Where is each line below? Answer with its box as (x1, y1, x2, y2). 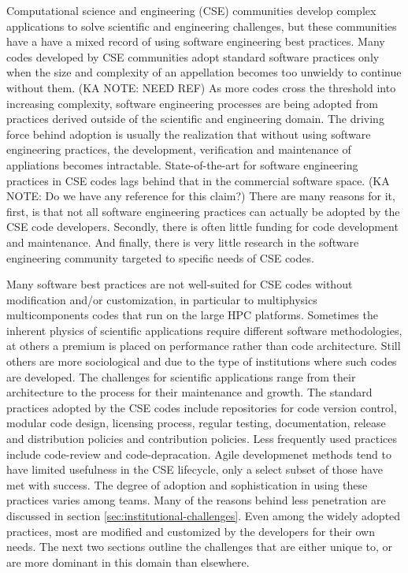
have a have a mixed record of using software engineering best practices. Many (6, 33, 385, 50)
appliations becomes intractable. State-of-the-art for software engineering (6, 156, 358, 173)
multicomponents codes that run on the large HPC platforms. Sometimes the (6, 307, 378, 323)
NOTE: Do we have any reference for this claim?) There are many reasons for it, (6, 188, 395, 204)
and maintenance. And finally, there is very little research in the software (6, 233, 359, 250)
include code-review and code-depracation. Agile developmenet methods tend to (6, 445, 391, 462)
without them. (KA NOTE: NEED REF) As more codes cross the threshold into (6, 79, 396, 95)
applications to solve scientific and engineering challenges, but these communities (6, 17, 397, 34)
